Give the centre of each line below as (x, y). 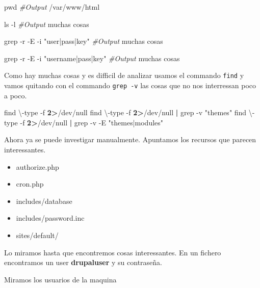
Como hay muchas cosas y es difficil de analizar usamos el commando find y (124, 75)
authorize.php (37, 166)
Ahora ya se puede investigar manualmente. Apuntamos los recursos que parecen (130, 139)
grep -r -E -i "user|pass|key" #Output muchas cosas (84, 41)
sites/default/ (37, 235)
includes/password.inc (50, 218)
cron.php (30, 184)
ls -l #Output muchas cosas (47, 24)
